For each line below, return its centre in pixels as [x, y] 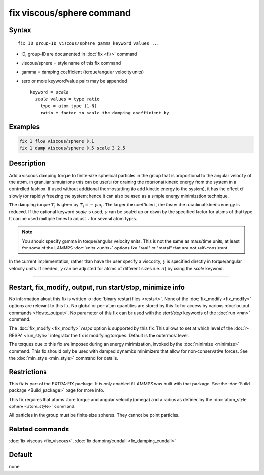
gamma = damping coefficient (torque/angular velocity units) [83, 72]
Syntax [20, 30]
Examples [24, 126]
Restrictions [28, 372]
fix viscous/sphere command [70, 13]
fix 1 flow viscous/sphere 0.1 [57, 141]
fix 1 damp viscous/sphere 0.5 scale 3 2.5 [72, 148]
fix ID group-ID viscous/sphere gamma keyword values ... [89, 43]
